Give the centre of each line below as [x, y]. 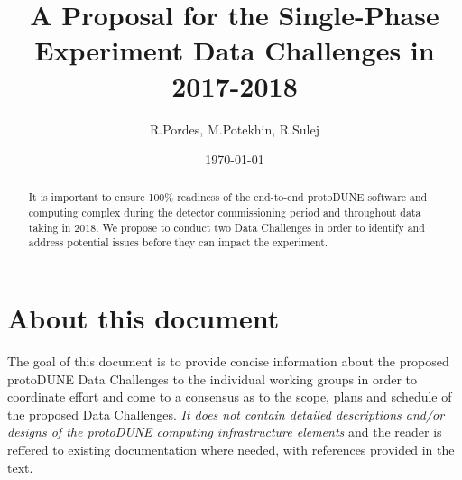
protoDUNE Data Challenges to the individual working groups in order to [213, 378]
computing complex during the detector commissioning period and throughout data [225, 212]
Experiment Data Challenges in [235, 50]
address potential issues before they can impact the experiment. [178, 242]
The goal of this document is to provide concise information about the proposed [228, 361]
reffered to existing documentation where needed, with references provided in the [231, 450]
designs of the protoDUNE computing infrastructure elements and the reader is [225, 432]
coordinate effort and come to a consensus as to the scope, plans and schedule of [230, 397]
